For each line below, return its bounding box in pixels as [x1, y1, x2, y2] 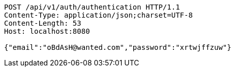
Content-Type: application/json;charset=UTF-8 [4, 11, 193, 19]
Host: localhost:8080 [4, 27, 90, 35]
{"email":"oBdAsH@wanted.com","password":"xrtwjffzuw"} [4, 43, 231, 51]
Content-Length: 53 [4, 19, 81, 27]
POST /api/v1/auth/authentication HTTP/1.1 [4, 3, 180, 11]
